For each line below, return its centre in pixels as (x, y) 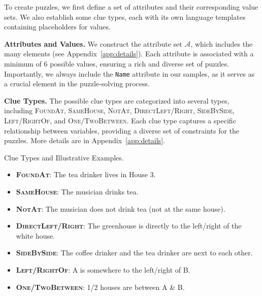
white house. (36, 235)
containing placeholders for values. (57, 27)
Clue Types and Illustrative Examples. (64, 157)
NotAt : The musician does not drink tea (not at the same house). (121, 208)
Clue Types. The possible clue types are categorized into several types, (117, 100)
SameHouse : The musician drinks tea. (77, 191)
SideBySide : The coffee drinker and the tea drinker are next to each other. (134, 253)
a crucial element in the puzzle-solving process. (77, 84)
